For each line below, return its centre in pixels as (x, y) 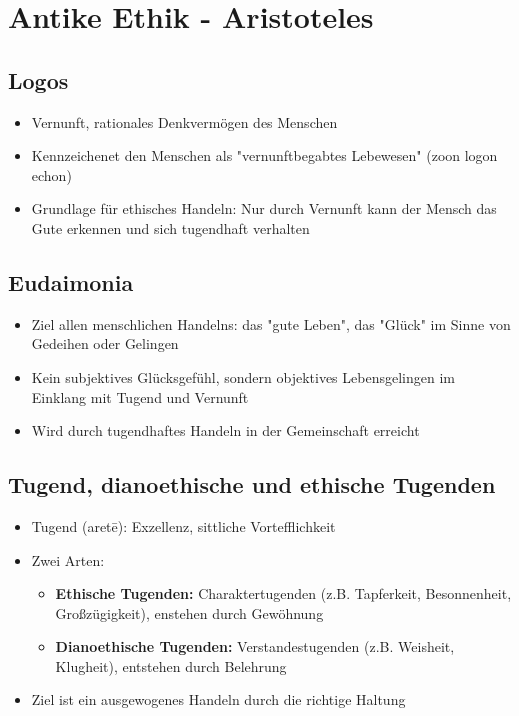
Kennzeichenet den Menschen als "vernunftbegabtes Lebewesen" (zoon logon (264, 155)
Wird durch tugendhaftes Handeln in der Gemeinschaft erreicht (225, 430)
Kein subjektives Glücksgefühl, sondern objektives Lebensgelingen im (243, 376)
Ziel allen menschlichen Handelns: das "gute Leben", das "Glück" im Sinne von (271, 323)
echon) (51, 174)
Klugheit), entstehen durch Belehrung (171, 665)
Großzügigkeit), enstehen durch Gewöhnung (189, 612)
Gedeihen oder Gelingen (105, 343)
